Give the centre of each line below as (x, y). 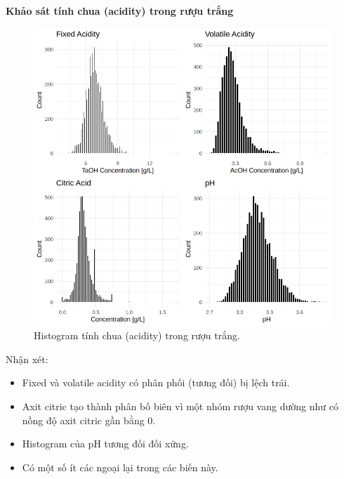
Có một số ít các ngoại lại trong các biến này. (120, 467)
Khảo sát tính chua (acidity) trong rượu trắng (120, 11)
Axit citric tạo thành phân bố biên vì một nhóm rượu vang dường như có (180, 406)
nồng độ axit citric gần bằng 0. (89, 420)
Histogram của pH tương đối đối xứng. (105, 444)
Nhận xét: (27, 359)
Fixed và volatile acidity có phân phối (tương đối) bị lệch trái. (156, 382)
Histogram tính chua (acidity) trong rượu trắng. (137, 335)
